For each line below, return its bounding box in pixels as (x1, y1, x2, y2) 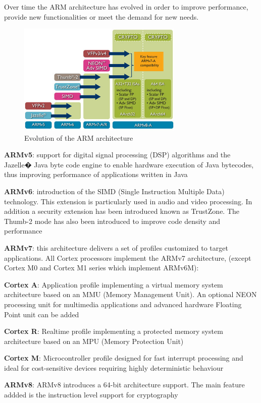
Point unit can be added (4, 309, 79, 319)
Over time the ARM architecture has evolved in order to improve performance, (4, 2, 248, 12)
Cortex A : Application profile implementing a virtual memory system (4, 279, 223, 290)
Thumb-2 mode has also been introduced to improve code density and (4, 215, 221, 226)
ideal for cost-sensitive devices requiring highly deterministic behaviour (4, 362, 224, 373)
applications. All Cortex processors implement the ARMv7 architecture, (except (4, 252, 251, 263)
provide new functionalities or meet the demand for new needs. (4, 11, 199, 22)
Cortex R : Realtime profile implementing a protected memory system (4, 326, 223, 336)
